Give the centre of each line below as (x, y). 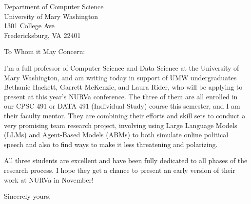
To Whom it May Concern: (45, 51)
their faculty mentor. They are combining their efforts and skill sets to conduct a (125, 115)
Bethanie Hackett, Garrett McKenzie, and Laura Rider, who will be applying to (123, 87)
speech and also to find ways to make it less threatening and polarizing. (111, 144)
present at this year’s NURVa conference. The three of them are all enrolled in (121, 96)
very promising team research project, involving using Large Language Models (121, 125)
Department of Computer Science (54, 6)
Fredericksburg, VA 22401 (42, 35)
